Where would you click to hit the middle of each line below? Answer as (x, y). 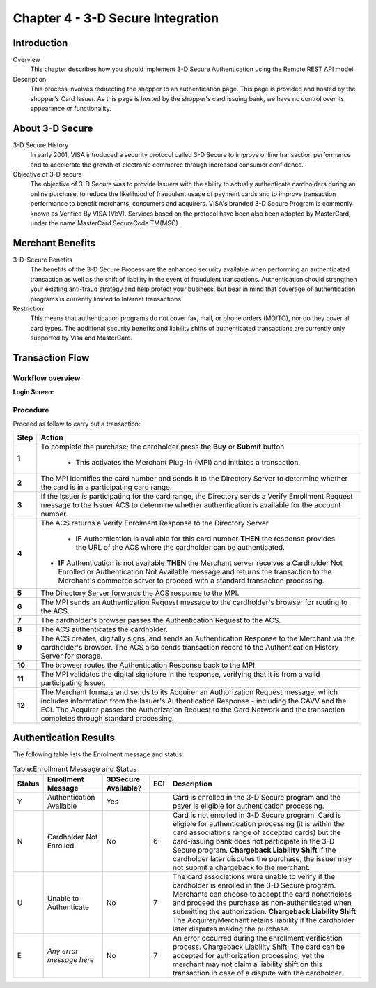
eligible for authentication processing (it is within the (258, 824)
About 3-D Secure (53, 128)
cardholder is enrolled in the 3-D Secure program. (254, 885)
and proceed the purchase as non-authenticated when (262, 903)
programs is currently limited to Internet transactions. (107, 299)
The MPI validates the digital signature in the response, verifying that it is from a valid (180, 674)
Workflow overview (47, 378)
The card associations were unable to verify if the (254, 877)
